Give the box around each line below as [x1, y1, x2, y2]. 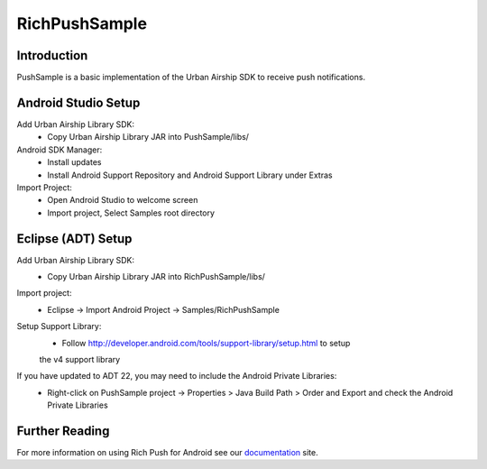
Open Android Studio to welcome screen [47, 195, 198, 206]
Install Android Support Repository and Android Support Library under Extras [47, 170, 333, 180]
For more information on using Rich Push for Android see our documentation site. [16, 447, 319, 458]
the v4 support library [39, 354, 121, 364]
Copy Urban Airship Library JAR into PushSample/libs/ [47, 132, 250, 143]
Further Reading [16, 423, 110, 438]
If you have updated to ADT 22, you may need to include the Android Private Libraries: [16, 371, 337, 382]
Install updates [47, 157, 102, 168]
